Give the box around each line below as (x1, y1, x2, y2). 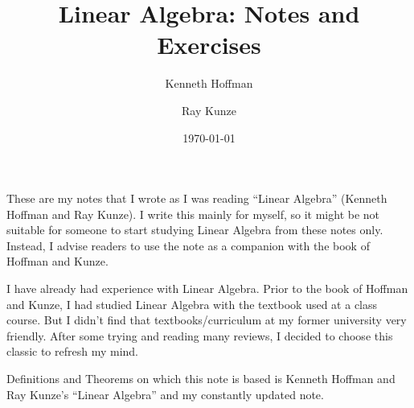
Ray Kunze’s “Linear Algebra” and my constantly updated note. (6, 385, 324, 402)
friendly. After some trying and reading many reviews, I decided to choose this (6, 327, 393, 344)
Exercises (157, 28, 261, 61)
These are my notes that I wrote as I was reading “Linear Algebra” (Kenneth (6, 190, 387, 207)
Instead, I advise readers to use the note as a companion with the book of (6, 237, 370, 253)
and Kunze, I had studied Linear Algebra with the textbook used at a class (6, 295, 378, 312)
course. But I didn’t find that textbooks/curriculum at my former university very (6, 311, 407, 328)
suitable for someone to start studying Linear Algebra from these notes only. (6, 221, 383, 238)
